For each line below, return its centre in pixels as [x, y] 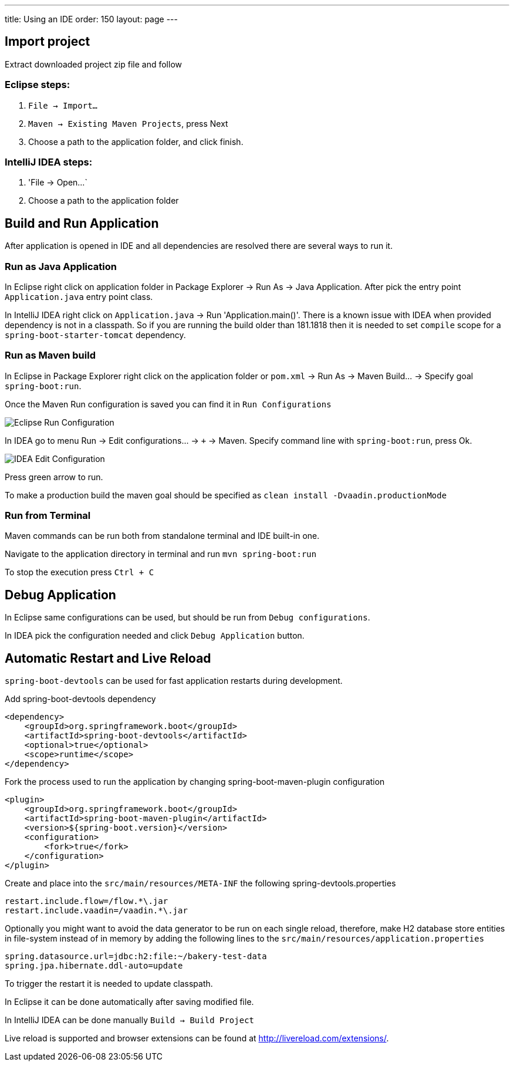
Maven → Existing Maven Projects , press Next [128, 123]
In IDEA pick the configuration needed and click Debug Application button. [155, 636]
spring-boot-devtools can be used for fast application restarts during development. [174, 681]
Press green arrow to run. [54, 477]
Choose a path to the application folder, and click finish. [136, 141]
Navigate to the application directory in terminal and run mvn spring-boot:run [161, 554]
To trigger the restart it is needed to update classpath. [109, 984]
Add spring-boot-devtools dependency [80, 699]
